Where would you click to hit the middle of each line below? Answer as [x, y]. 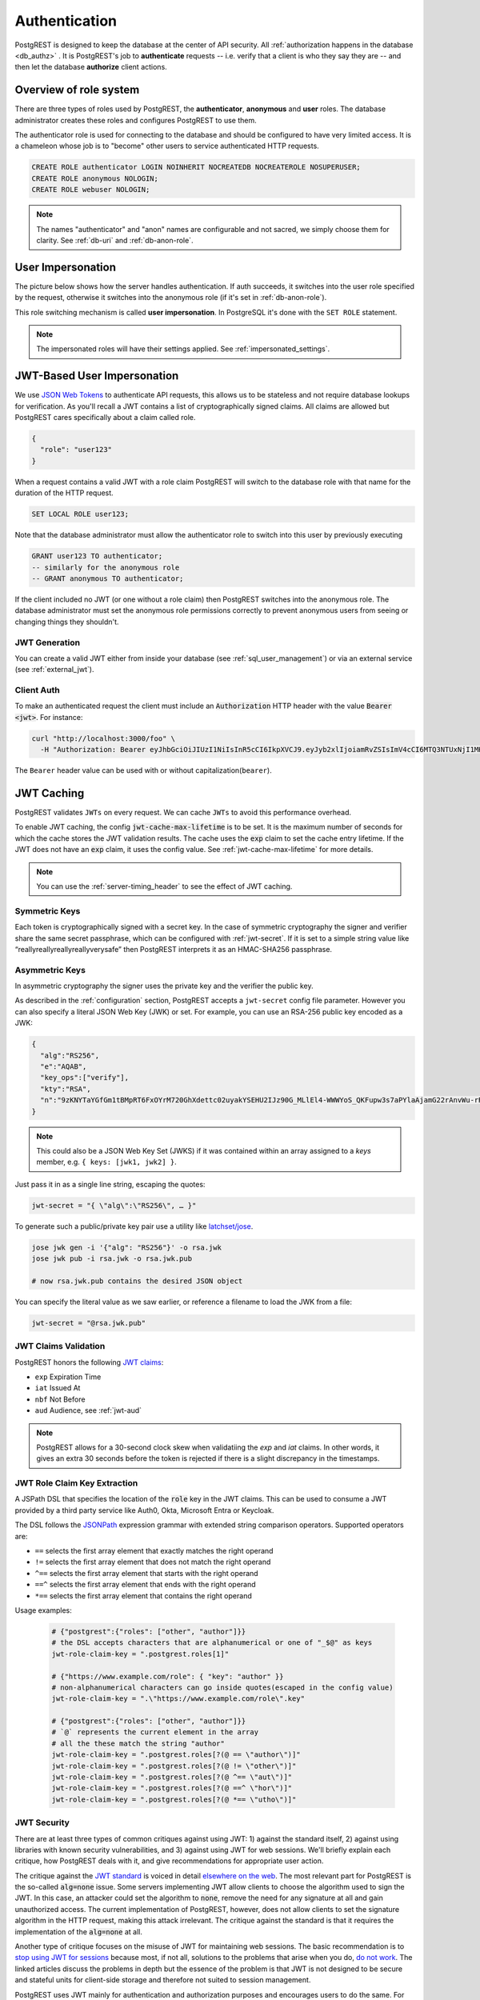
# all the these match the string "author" [138, 1743]
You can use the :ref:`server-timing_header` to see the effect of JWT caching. [164, 886]
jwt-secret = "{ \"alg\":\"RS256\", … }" [114, 1205]
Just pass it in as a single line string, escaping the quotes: [110, 1184]
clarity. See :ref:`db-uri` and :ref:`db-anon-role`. [115, 240]
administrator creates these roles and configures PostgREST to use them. [136, 120]
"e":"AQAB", [64, 1067]
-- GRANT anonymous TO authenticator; [108, 578]
